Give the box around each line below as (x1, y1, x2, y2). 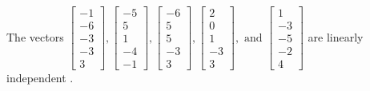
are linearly (308, 28, 364, 45)
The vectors (6, 28, 64, 45)
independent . (6, 69, 74, 86)
